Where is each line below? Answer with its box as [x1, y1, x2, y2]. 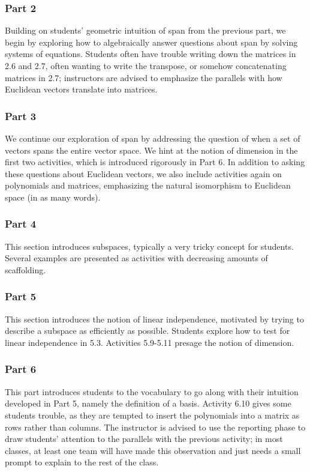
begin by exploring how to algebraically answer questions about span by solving [5, 35, 298, 48]
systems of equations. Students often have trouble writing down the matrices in [5, 47, 296, 60]
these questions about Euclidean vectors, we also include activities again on [5, 167, 282, 180]
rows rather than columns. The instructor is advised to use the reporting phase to [5, 420, 306, 433]
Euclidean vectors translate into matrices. [5, 83, 158, 95]
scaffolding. [5, 263, 46, 276]
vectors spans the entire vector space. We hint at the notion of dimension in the [5, 144, 298, 156]
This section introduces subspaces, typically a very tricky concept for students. [5, 240, 294, 252]
